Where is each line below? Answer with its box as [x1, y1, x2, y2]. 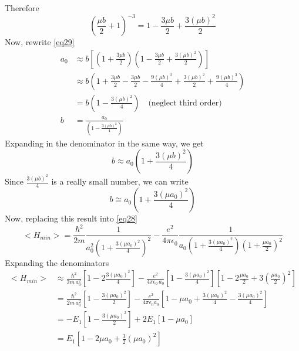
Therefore [5, 2, 39, 13]
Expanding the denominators [5, 256, 109, 268]
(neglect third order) [148, 98, 222, 107]
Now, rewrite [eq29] [5, 36, 75, 48]
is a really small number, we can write [51, 175, 189, 188]
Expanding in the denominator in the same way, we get [5, 137, 204, 149]
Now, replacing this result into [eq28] [5, 212, 137, 224]
